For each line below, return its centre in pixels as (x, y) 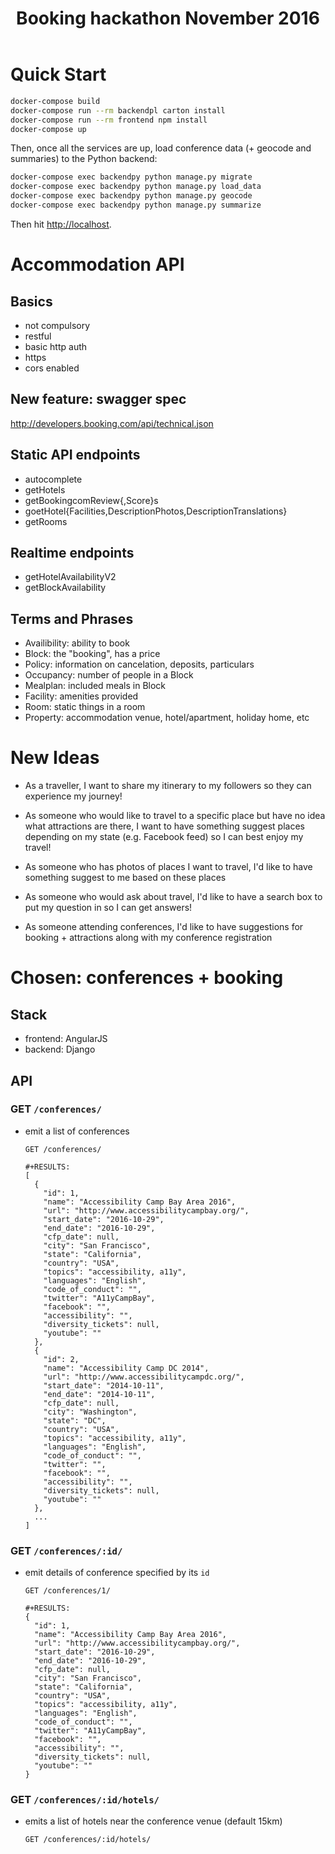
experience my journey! (73, 796)
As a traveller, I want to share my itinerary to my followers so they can (168, 786)
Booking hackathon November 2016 (168, 18)
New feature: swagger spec (98, 399)
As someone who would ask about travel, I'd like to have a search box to (173, 897)
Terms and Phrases (72, 618)
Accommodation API (97, 264)
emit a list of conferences (77, 1131)
